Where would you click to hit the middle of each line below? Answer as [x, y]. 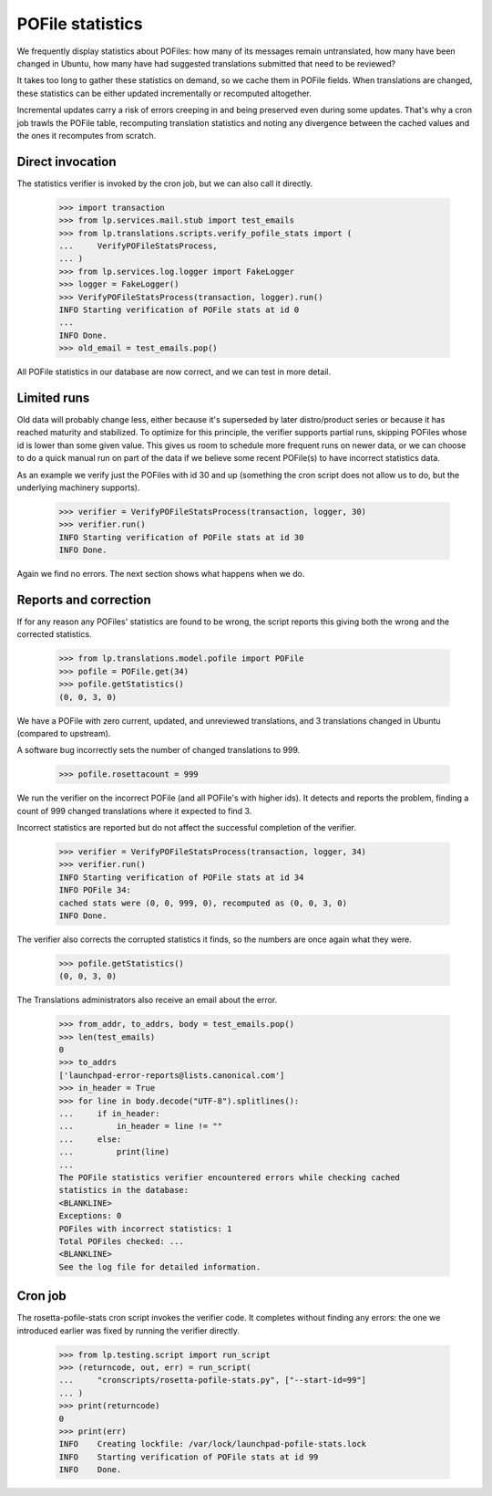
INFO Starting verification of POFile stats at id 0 [179, 309]
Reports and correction [84, 599]
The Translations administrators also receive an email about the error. [147, 1000]
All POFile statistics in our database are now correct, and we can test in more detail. [174, 372]
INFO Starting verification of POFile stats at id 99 [189, 1457]
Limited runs [53, 398]
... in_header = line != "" [141, 1126]
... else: [90, 1139]
